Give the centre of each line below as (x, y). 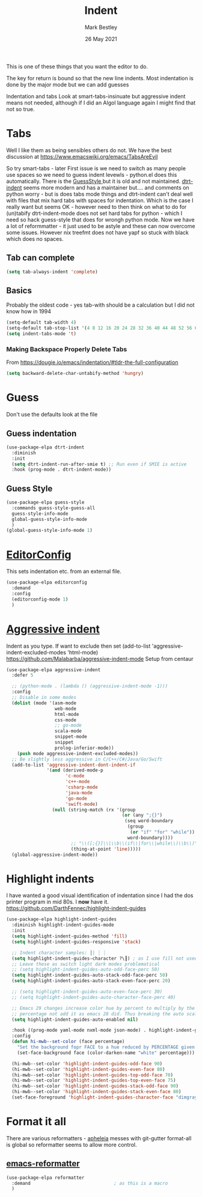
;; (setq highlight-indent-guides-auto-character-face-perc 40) (94, 997)
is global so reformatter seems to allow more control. (72, 1144)
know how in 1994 (29, 311)
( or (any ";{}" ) (142, 816)
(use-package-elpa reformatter (45, 1178)
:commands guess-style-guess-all (54, 508)
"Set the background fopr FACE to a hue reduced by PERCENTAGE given (106, 1047)
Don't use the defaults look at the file (52, 415)
